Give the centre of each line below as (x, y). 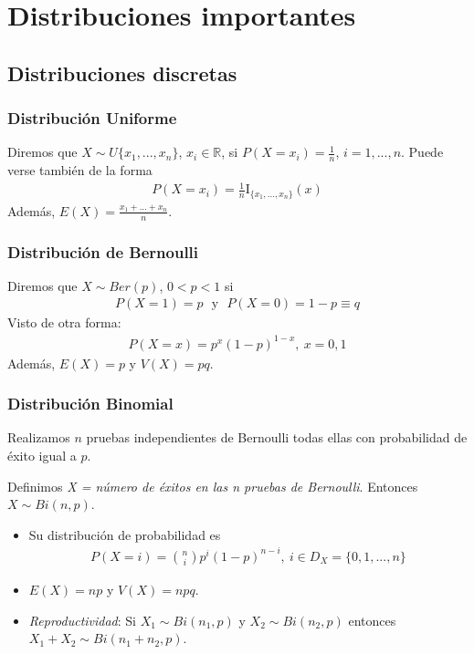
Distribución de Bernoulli (103, 251)
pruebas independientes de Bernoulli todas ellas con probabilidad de (277, 437)
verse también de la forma (80, 170)
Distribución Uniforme (92, 118)
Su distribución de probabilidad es (125, 534)
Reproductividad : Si (83, 620)
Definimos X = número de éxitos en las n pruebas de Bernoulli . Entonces (213, 486)
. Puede (422, 152)
